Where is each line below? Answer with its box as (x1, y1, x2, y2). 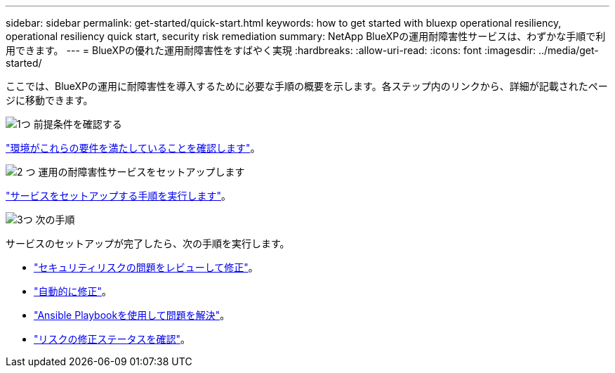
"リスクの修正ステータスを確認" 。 (34, 333, 191, 345)
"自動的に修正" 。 (34, 285, 112, 297)
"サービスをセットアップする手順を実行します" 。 (6, 190, 232, 202)
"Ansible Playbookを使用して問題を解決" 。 (34, 309, 230, 321)
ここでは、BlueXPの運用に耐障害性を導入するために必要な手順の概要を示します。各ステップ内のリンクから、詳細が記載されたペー (6, 80, 608, 92)
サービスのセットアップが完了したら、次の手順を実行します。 (6, 237, 290, 249)
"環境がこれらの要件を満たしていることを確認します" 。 (6, 142, 260, 154)
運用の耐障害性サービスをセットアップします (38, 166, 245, 178)
